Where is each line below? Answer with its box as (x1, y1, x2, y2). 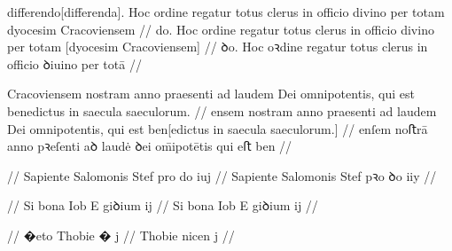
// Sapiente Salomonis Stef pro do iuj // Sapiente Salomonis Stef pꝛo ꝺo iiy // (7, 166, 437, 184)
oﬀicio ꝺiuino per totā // (7, 54, 142, 73)
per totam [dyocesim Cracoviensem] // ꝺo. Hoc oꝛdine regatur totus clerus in (7, 37, 428, 56)
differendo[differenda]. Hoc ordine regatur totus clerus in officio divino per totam (7, 3, 445, 20)
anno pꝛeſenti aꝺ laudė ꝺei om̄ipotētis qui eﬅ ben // (7, 137, 292, 155)
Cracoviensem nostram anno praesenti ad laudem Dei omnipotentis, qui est (7, 84, 415, 103)
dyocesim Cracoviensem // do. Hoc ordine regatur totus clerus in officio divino (7, 20, 434, 38)
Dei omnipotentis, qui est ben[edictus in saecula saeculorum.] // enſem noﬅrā (7, 119, 428, 137)
